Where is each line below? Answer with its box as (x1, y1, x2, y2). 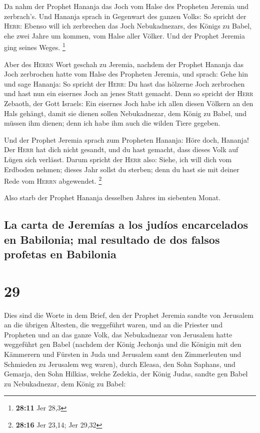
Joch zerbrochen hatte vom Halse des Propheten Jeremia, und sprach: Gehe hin (4, 69, 248, 79)
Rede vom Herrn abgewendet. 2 (4, 174, 102, 186)
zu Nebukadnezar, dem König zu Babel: (4, 378, 126, 388)
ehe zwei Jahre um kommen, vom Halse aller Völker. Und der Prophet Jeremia (4, 30, 245, 41)
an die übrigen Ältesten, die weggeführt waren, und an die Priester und (4, 319, 222, 330)
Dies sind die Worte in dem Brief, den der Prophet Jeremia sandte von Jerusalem (4, 309, 253, 320)
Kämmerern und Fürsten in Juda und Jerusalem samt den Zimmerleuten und (4, 349, 241, 359)
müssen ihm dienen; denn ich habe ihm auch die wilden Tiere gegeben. (4, 118, 220, 128)
